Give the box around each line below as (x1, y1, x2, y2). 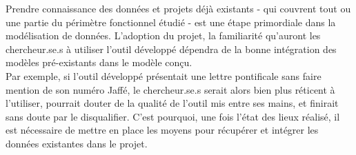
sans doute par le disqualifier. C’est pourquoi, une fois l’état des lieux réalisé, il (6, 109, 340, 123)
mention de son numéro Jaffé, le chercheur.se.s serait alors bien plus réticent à (6, 82, 335, 96)
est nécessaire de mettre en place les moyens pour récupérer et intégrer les (6, 123, 319, 137)
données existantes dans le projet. (6, 136, 148, 150)
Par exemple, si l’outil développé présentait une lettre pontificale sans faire (6, 68, 322, 83)
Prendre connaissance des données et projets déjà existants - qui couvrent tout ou (6, 1, 351, 15)
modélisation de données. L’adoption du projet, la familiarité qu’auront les (6, 28, 321, 43)
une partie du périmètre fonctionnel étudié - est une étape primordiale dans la (6, 14, 336, 29)
